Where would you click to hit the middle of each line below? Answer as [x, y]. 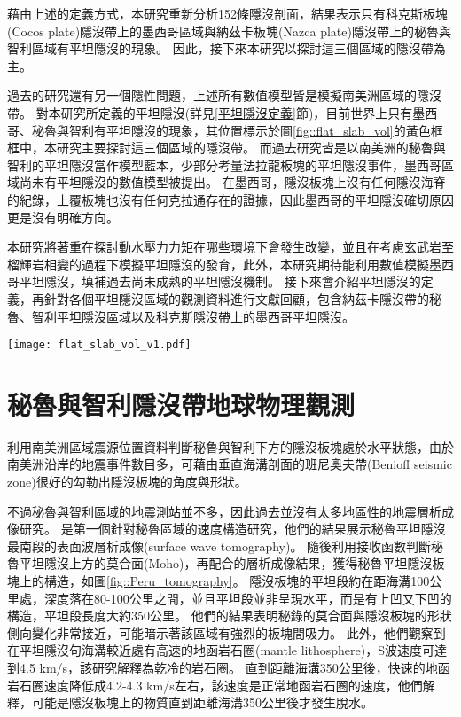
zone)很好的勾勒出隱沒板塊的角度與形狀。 [127, 482]
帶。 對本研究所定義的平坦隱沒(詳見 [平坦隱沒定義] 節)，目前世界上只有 [210, 112]
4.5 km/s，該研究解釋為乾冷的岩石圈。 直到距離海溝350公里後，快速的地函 [234, 667]
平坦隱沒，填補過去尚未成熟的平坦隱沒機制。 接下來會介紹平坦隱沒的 [220, 281]
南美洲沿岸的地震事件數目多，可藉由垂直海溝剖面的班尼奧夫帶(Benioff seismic [230, 464]
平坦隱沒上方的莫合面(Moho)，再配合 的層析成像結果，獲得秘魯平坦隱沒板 [232, 563]
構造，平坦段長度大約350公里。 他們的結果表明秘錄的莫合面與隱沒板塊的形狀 [230, 616]
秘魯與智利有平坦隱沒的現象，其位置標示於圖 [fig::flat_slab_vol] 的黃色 [231, 130]
